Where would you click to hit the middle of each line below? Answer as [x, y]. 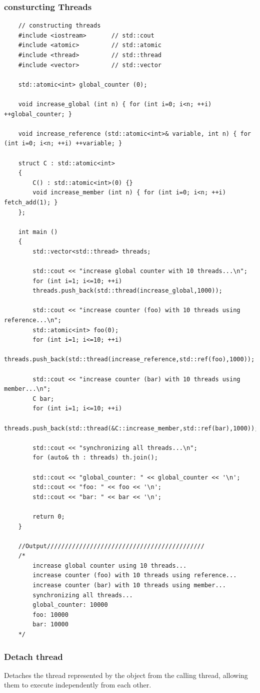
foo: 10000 [50, 615]
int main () [38, 232]
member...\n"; [27, 389]
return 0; [49, 516]
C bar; [43, 399]
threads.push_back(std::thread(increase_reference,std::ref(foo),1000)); [129, 360]
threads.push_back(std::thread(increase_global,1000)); [127, 291]
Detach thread [33, 656]
